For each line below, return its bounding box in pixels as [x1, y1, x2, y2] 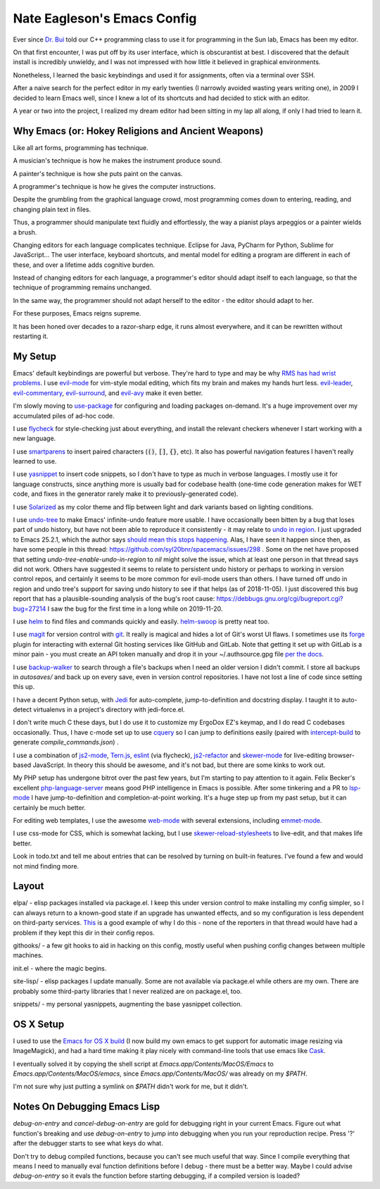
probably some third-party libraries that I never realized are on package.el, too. [13, 987, 242, 995]
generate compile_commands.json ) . [13, 738, 119, 747]
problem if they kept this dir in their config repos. [13, 928, 155, 937]
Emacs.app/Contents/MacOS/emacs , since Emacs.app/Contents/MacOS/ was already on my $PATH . [13, 1069, 308, 1078]
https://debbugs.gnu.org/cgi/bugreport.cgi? [216, 594, 343, 603]
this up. [13, 683, 35, 691]
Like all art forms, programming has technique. [13, 143, 148, 151]
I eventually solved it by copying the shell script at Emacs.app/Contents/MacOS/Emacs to [13, 1059, 274, 1068]
